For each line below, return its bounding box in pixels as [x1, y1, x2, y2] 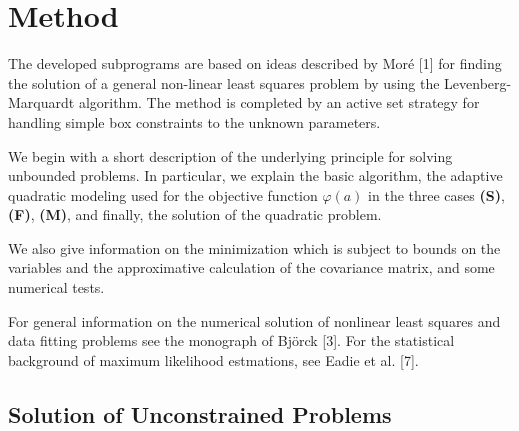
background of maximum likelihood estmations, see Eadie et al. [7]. [8, 349, 419, 370]
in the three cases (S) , [368, 184, 505, 205]
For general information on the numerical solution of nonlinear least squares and [8, 310, 501, 331]
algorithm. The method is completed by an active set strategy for [78, 92, 480, 113]
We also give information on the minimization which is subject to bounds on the [8, 237, 501, 258]
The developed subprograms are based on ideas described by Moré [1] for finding [8, 53, 502, 74]
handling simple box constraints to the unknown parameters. [8, 111, 381, 132]
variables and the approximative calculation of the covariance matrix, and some [8, 257, 495, 278]
